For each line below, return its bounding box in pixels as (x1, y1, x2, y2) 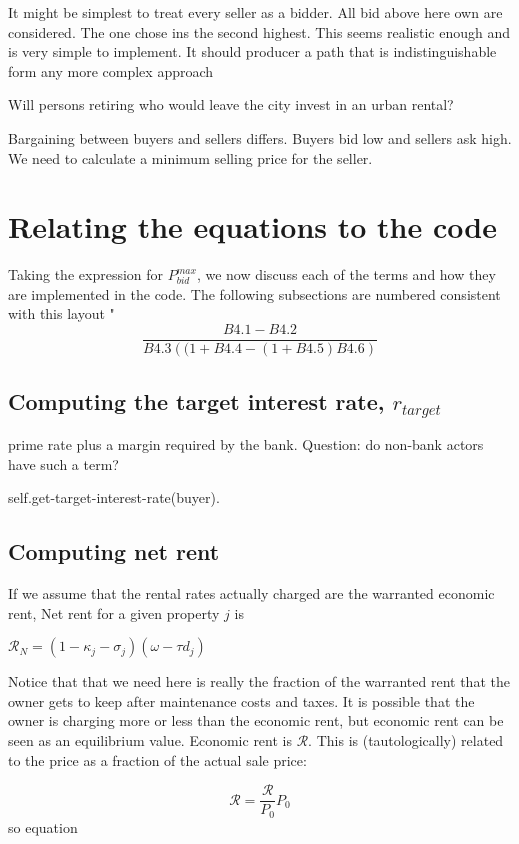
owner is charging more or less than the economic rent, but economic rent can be (8, 710, 504, 731)
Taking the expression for (8, 264, 164, 285)
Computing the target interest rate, (8, 385, 385, 416)
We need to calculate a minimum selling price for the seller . (8, 147, 373, 168)
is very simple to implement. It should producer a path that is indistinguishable (8, 41, 497, 62)
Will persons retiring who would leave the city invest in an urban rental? (8, 94, 454, 115)
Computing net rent (8, 536, 220, 567)
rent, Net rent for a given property (8, 602, 220, 623)
